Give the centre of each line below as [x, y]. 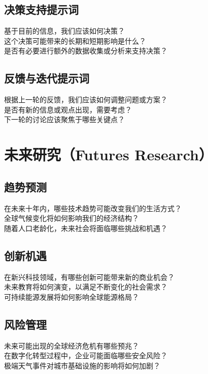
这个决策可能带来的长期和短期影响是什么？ [75, 40]
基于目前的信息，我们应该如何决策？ [64, 31]
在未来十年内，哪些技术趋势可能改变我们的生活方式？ [93, 208]
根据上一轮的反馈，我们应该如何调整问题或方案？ [86, 99]
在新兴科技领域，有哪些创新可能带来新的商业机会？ [89, 277]
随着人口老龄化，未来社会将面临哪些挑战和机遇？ [86, 228]
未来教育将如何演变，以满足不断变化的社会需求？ [86, 287]
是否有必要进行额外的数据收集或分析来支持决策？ [86, 51]
